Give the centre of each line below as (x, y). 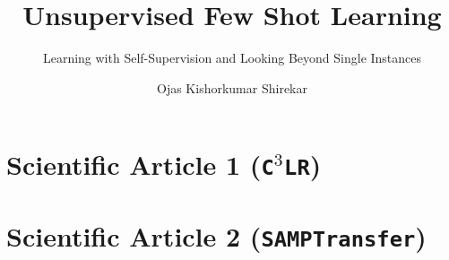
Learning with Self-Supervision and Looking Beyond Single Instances (232, 58)
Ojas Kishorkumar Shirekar (232, 87)
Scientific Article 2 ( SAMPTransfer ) (216, 235)
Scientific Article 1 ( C (140, 165)
